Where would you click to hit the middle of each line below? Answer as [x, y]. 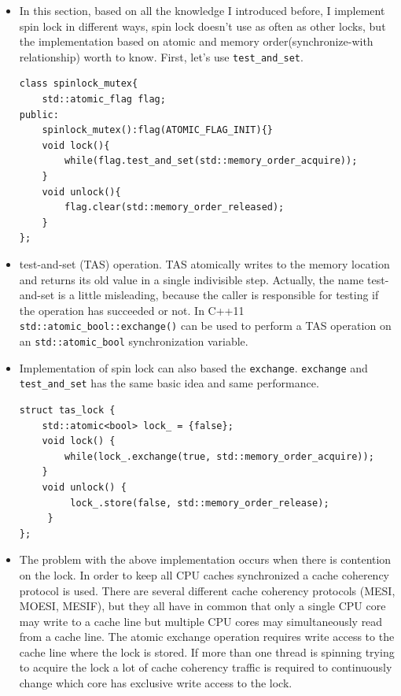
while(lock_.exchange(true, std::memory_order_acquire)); [219, 456]
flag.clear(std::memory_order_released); [175, 207]
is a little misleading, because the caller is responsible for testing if [218, 295]
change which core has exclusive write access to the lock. [156, 683]
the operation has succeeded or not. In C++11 [132, 310]
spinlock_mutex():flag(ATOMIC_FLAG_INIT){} [157, 130]
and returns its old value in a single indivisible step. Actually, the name [191, 279]
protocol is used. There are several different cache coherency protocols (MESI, [207, 590]
